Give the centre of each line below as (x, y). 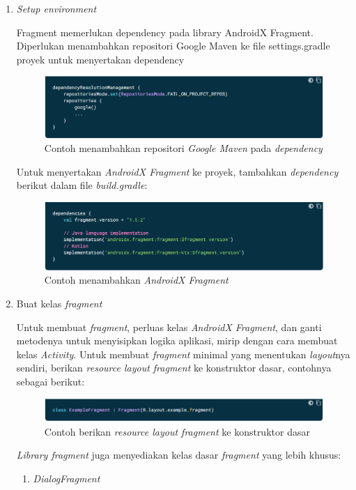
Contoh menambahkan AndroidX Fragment (136, 280)
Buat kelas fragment (59, 304)
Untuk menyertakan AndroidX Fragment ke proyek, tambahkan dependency (177, 171)
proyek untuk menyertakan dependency (100, 59)
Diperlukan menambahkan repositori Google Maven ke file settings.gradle (173, 46)
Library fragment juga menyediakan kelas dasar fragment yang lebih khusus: (179, 455)
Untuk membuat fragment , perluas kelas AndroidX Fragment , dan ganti (169, 327)
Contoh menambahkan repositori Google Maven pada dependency (183, 148)
